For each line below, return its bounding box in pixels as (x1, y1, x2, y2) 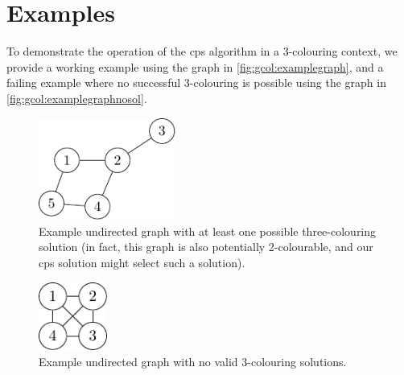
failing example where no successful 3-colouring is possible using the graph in (6, 74, 386, 91)
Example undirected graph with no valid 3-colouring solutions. (39, 353, 347, 370)
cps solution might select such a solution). (39, 254, 245, 271)
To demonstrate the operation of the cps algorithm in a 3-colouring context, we (6, 43, 398, 60)
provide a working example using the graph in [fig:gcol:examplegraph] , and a (6, 58, 384, 75)
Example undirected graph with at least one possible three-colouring (39, 222, 377, 239)
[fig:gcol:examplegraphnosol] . (6, 89, 147, 106)
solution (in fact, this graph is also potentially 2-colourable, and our (39, 238, 373, 255)
